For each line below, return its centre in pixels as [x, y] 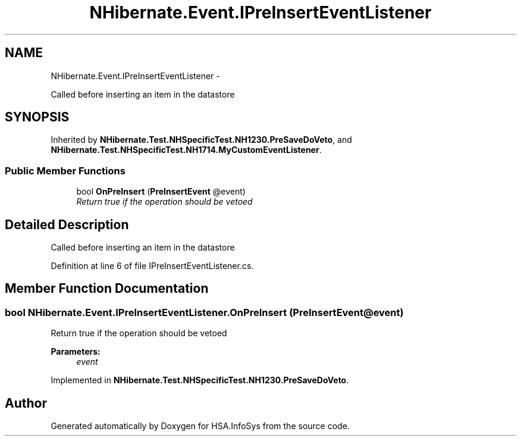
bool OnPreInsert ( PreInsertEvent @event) [161, 192]
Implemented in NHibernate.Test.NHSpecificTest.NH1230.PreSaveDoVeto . [200, 380]
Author [26, 403]
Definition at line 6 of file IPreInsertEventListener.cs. [152, 266]
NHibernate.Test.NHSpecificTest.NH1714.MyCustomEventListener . [186, 150]
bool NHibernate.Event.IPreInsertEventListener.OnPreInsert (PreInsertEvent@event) [204, 312]
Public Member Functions [65, 171]
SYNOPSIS [37, 117]
